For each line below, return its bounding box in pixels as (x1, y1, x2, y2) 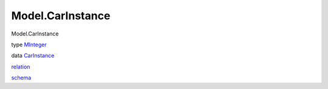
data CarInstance (11, 52, 55, 60)
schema (11, 74, 32, 81)
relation (11, 63, 30, 70)
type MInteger (11, 41, 47, 48)
